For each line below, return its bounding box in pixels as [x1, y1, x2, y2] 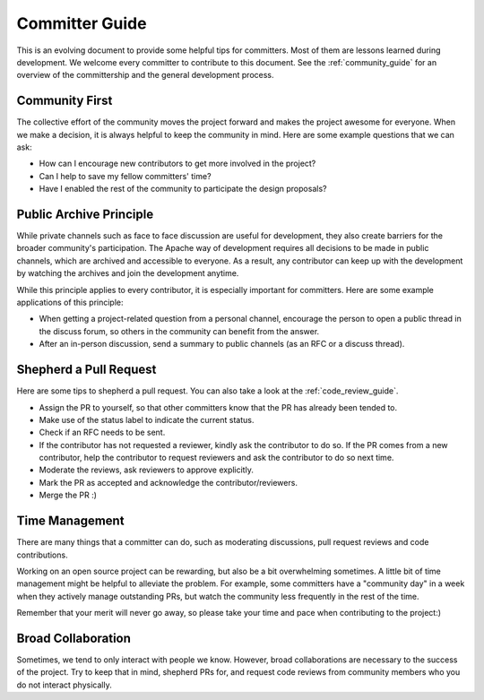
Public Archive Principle [16, 207, 154, 221]
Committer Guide [16, 13, 147, 33]
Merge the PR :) [39, 489, 98, 501]
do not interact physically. [16, 679, 112, 690]
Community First [16, 93, 113, 108]
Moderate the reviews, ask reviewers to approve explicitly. [39, 464, 255, 475]
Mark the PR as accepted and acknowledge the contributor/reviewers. [39, 477, 298, 488]
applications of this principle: [16, 297, 125, 308]
